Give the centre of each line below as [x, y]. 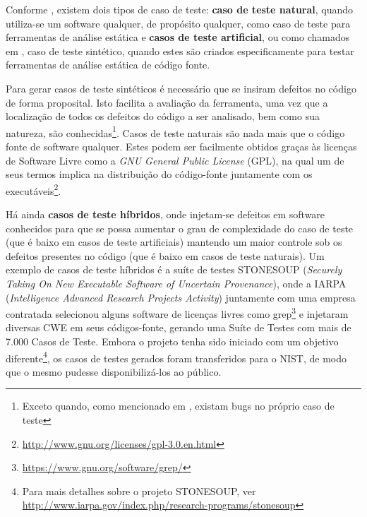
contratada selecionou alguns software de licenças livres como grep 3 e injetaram [177, 313]
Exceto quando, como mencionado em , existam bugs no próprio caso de [178, 406]
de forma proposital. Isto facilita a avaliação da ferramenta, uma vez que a [167, 102]
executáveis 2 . [34, 189]
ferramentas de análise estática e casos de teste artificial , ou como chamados [178, 37]
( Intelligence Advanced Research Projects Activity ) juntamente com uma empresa [181, 297]
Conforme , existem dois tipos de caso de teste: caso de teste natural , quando [180, 9]
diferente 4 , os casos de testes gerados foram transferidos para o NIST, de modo [176, 357]
